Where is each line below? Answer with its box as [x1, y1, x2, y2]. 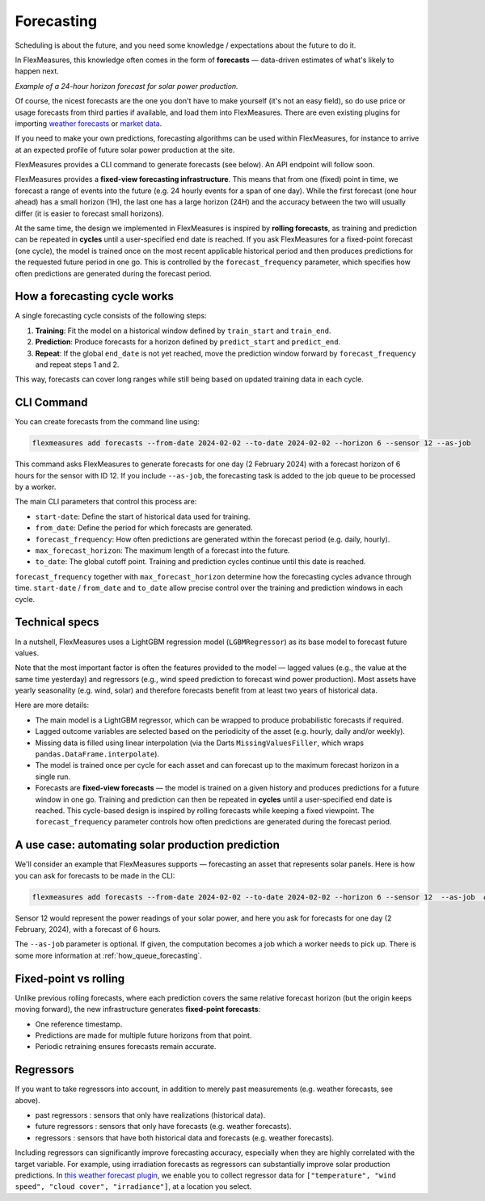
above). [15, 1095, 40, 1105]
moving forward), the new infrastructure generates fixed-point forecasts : [15, 1005, 261, 1014]
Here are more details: [15, 700, 89, 710]
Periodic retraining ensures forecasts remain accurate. [35, 1042, 217, 1051]
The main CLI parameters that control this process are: [15, 497, 197, 507]
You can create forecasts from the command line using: [15, 417, 200, 427]
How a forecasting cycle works [15, 289, 174, 303]
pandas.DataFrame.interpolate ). [35, 749, 160, 759]
